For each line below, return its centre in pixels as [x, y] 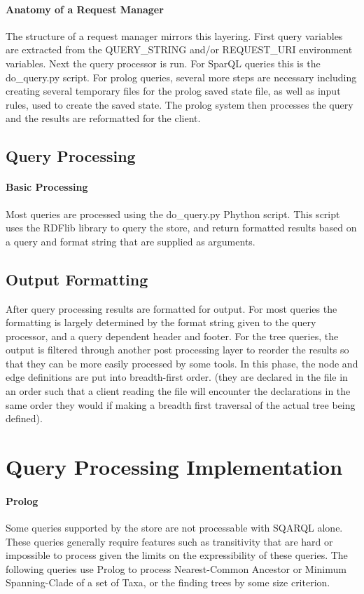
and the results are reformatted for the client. [103, 118]
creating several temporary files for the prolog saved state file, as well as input [173, 91]
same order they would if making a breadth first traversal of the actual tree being [181, 404]
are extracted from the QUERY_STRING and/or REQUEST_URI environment [179, 49]
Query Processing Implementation [174, 467]
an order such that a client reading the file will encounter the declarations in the [178, 391]
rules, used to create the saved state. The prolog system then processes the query [180, 104]
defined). [24, 418]
